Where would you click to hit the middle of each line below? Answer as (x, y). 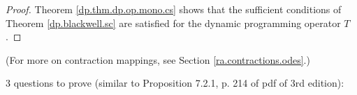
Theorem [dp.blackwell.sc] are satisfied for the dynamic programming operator (173, 23)
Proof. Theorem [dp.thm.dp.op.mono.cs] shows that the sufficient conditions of (174, 9)
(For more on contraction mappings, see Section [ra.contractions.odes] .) (158, 59)
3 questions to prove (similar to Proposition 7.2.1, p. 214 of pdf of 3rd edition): (175, 83)
